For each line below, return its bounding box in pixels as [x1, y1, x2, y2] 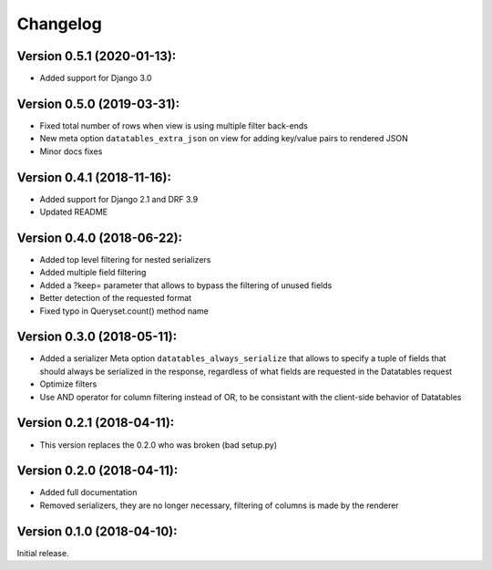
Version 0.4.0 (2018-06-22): [16, 230, 182, 245]
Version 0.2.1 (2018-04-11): [16, 415, 175, 430]
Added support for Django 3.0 [39, 73, 152, 84]
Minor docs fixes [39, 146, 103, 157]
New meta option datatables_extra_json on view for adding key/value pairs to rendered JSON [39, 133, 409, 144]
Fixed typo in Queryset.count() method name [39, 306, 209, 316]
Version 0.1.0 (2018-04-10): [16, 523, 178, 539]
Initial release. [16, 547, 69, 558]
